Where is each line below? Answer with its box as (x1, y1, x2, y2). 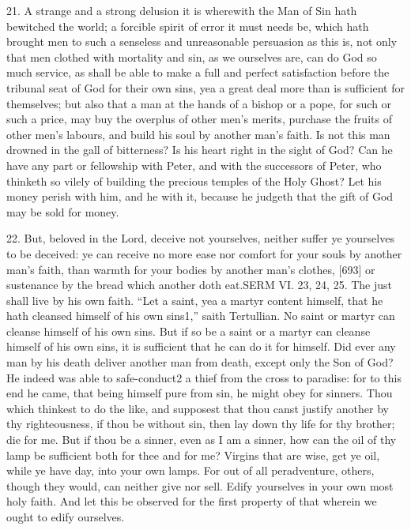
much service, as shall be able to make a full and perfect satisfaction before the (6, 64, 390, 81)
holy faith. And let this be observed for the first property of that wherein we (6, 493, 377, 509)
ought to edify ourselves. (6, 509, 125, 524)
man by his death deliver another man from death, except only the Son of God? (6, 354, 394, 370)
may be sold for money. (6, 203, 119, 220)
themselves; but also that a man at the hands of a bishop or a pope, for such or (6, 95, 392, 111)
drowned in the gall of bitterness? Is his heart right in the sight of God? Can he (6, 141, 393, 158)
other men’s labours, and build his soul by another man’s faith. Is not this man (6, 126, 390, 142)
